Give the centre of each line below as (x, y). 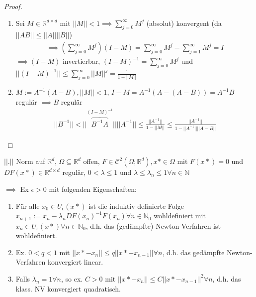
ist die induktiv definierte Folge (136, 206)
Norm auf (31, 161)
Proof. (13, 6)
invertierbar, (81, 61)
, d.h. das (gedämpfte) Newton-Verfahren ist (153, 225)
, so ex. (72, 278)
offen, (91, 161)
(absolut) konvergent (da (184, 23)
